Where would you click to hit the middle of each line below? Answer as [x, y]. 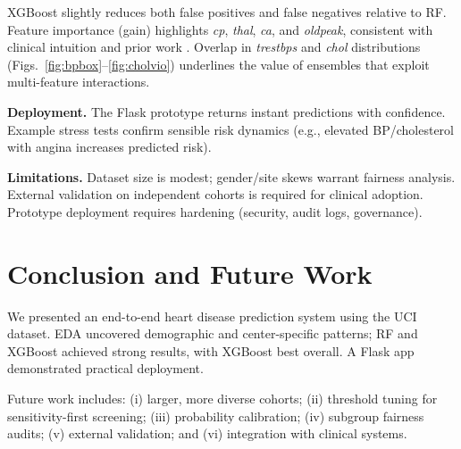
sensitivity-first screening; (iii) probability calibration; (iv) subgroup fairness [216, 416]
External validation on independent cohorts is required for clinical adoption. [215, 194]
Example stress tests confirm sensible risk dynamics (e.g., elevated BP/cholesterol [230, 129]
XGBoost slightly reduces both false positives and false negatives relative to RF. [227, 12]
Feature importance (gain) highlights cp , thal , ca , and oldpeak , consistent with [220, 29]
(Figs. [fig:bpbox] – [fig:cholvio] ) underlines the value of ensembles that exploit [218, 64]
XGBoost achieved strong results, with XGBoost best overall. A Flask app [211, 350]
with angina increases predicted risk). [109, 147]
